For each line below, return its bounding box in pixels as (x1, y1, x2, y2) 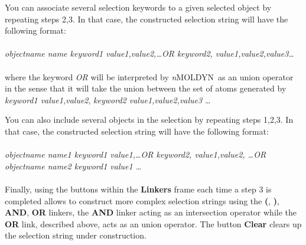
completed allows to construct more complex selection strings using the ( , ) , (5, 194, 279, 207)
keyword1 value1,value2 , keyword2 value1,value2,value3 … (5, 93, 211, 106)
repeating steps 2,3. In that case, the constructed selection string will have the (5, 12, 288, 25)
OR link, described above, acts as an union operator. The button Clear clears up (5, 217, 302, 230)
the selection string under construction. (5, 229, 147, 241)
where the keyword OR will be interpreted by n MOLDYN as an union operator (5, 70, 294, 83)
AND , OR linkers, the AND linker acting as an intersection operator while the (5, 206, 297, 218)
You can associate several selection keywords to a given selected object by (5, 1, 272, 13)
